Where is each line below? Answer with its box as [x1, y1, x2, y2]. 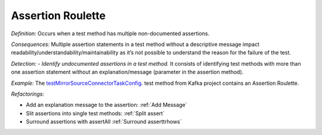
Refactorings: [11, 90, 45, 97]
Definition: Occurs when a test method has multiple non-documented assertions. [11, 30, 210, 37]
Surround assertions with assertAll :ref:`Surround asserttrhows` [26, 118, 182, 125]
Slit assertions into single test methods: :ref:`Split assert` [26, 109, 165, 116]
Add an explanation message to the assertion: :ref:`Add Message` [26, 102, 187, 109]
